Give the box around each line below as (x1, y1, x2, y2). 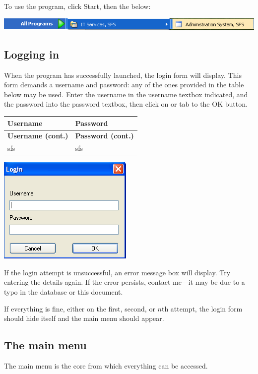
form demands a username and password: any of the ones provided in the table (4, 79, 244, 90)
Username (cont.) (7, 130, 68, 141)
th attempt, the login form (161, 303, 243, 313)
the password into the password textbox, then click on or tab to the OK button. (4, 99, 248, 109)
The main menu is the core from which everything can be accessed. (4, 361, 208, 371)
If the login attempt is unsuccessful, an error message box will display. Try (4, 267, 231, 277)
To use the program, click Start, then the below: (4, 1, 151, 11)
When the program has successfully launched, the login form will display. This (4, 69, 242, 80)
